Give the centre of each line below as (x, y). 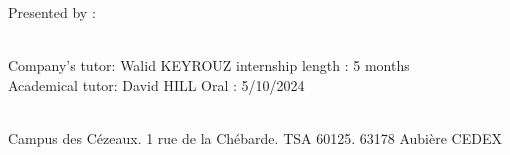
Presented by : (52, 12)
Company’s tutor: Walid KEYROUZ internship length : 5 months (209, 65)
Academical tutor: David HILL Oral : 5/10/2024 (156, 84)
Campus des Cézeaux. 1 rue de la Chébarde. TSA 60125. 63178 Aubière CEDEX (255, 137)
